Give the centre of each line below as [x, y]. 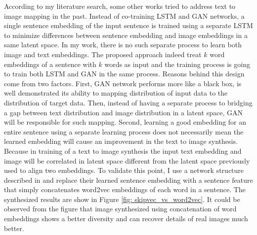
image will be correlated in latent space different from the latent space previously [127, 160]
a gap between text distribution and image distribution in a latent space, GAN [124, 112]
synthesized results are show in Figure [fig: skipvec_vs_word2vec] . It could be [122, 199]
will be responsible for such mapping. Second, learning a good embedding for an [125, 122]
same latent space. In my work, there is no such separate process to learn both [123, 45]
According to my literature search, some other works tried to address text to [120, 6]
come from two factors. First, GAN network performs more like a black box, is [123, 83]
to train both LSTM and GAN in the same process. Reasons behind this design [124, 74]
